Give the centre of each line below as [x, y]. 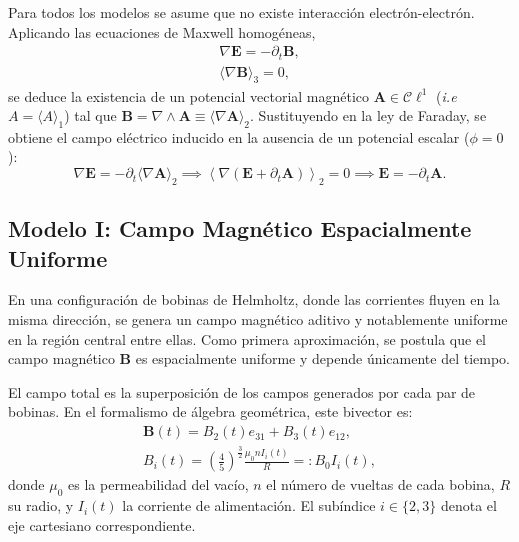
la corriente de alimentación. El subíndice [249, 505]
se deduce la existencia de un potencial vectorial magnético [189, 95]
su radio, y [41, 505]
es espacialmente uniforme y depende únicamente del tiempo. [322, 358]
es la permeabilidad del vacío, [158, 484]
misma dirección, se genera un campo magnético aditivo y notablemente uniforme [258, 319]
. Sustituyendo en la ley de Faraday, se [368, 115]
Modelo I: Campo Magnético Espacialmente [240, 228]
